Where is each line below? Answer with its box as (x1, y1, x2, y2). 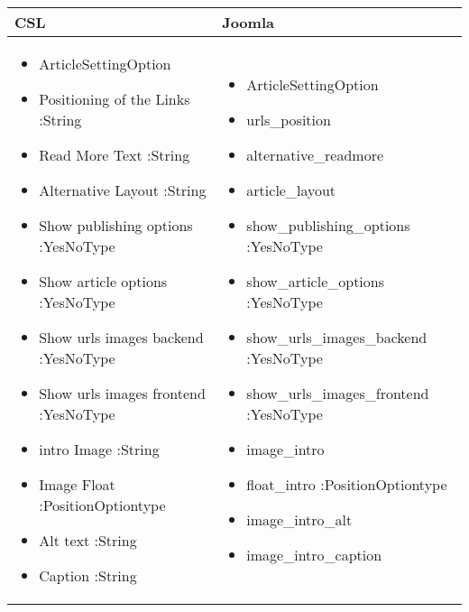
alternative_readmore (246, 144, 384, 165)
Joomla (222, 12, 274, 32)
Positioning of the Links (39, 88, 190, 109)
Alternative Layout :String (39, 180, 207, 200)
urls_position (246, 109, 331, 130)
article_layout (246, 180, 336, 200)
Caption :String (39, 565, 137, 586)
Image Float (39, 474, 115, 495)
